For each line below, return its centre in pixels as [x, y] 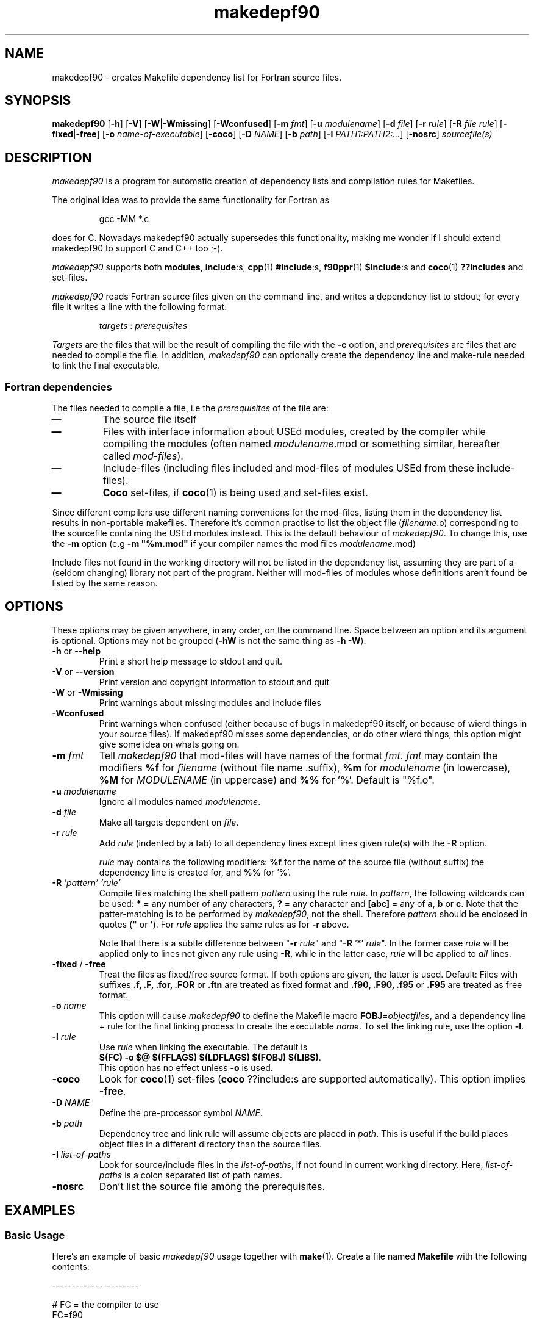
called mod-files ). [143, 456]
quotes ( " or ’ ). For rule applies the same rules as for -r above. [224, 924]
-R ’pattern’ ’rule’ [86, 882]
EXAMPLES [40, 1211]
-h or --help [76, 651]
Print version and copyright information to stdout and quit [214, 682]
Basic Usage [35, 1235]
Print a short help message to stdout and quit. [191, 661]
